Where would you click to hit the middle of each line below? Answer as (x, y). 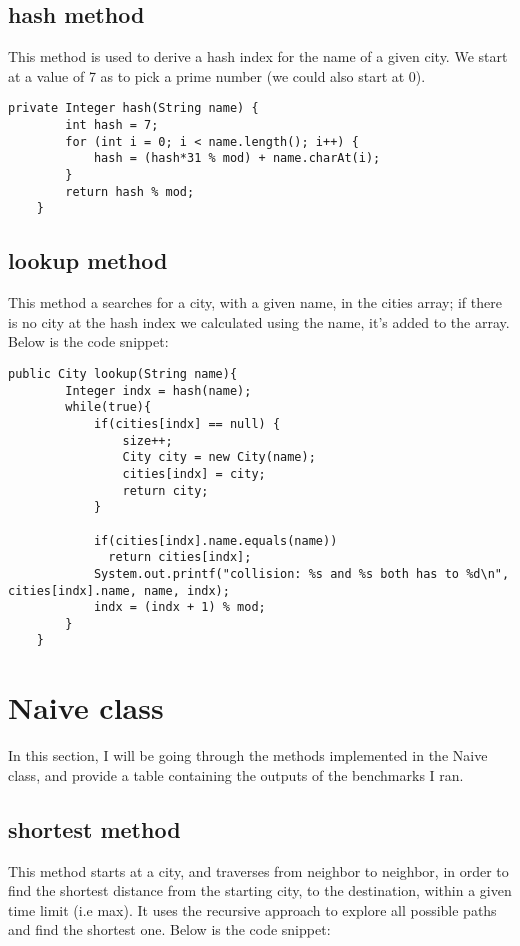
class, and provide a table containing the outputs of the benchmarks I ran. (236, 774)
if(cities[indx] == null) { (187, 423)
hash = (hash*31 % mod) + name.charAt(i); (237, 158)
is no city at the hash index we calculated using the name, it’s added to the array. (259, 321)
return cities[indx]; (180, 557)
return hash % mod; (130, 191)
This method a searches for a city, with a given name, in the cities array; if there (255, 302)
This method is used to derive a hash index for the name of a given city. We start (258, 56)
